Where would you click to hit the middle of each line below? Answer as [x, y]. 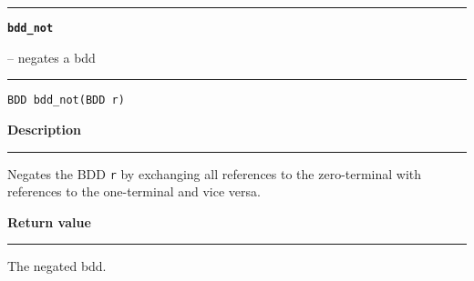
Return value [49, 221]
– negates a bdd [52, 57]
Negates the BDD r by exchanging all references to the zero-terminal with [215, 173]
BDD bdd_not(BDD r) [66, 100]
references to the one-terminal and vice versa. [134, 191]
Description [45, 129]
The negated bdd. [57, 266]
